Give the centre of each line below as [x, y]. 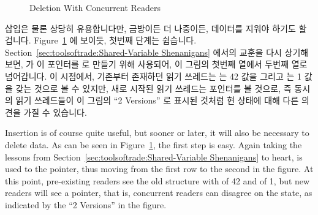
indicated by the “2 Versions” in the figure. [86, 204]
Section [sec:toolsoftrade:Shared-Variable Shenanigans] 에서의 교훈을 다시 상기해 [157, 52]
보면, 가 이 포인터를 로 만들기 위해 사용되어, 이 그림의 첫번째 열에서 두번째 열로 [156, 64]
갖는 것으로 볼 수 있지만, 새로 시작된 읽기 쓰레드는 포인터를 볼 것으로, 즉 [153, 88]
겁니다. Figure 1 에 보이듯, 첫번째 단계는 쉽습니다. [101, 40]
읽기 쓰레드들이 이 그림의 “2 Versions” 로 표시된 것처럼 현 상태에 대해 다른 [157, 100]
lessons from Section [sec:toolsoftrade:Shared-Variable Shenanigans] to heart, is [154, 157]
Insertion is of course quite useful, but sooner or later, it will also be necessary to [157, 133]
